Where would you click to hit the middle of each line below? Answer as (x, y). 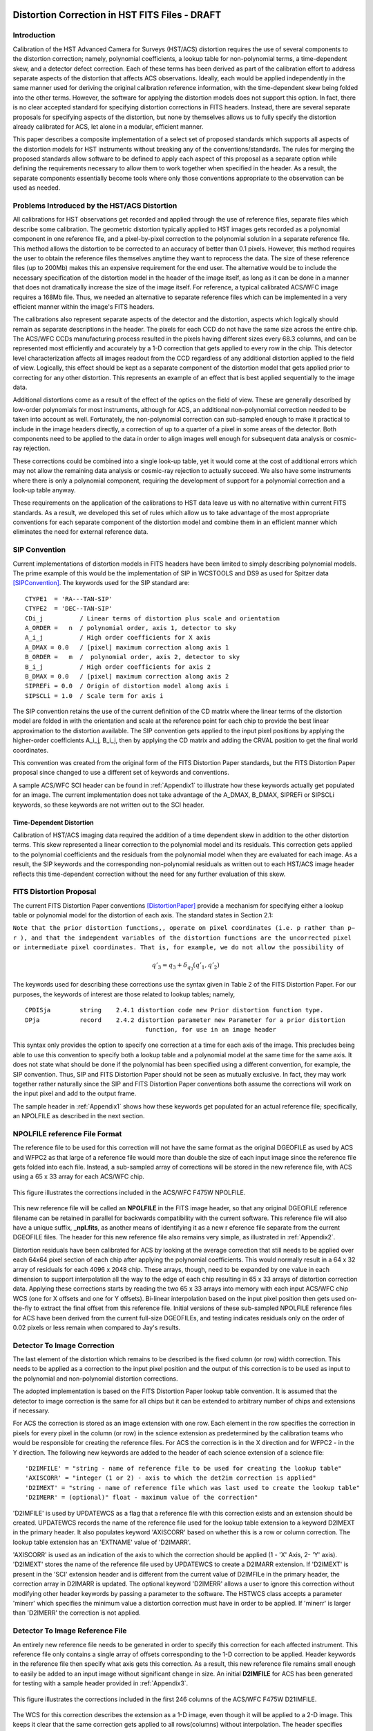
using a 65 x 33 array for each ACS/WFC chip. (79, 1176)
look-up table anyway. (44, 490)
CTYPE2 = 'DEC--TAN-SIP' (69, 609)
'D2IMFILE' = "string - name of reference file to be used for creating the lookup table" (183, 1468)
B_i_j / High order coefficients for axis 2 (118, 667)
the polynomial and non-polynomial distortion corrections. (95, 1379)
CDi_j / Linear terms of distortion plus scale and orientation (153, 618)
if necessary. (31, 1410)
